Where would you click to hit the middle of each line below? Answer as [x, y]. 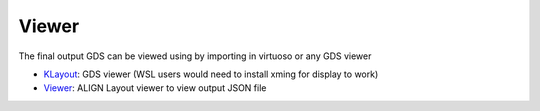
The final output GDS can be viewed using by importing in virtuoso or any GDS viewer [195, 56]
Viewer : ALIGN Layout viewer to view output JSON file [155, 88]
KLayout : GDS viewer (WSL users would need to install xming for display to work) [211, 74]
